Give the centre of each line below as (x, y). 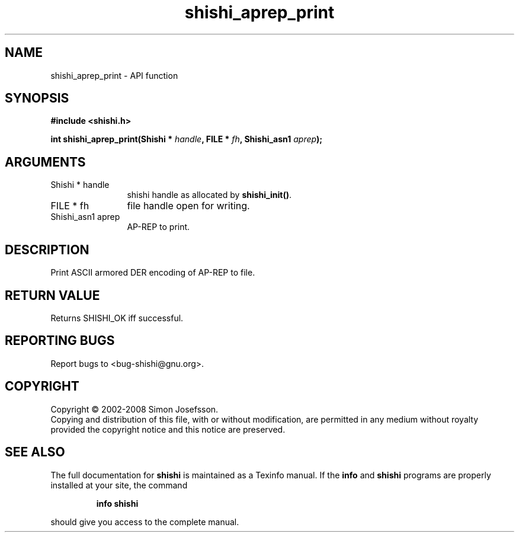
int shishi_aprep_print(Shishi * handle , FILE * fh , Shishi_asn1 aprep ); (187, 139)
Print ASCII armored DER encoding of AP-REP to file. (153, 273)
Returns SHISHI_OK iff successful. (117, 318)
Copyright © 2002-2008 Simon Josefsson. (134, 409)
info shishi (117, 503)
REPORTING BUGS (60, 341)
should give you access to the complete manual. (145, 522)
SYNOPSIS (37, 98)
